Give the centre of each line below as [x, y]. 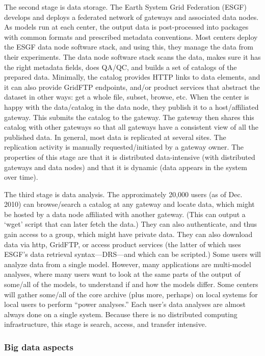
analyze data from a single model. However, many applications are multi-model [128, 264]
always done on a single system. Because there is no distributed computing [121, 314]
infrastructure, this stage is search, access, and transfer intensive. [105, 324]
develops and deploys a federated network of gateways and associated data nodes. [131, 17]
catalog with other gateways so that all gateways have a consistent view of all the [131, 127]
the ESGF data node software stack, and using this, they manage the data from [129, 47]
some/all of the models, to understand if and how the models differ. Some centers [131, 284]
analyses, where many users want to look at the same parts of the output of [122, 274]
